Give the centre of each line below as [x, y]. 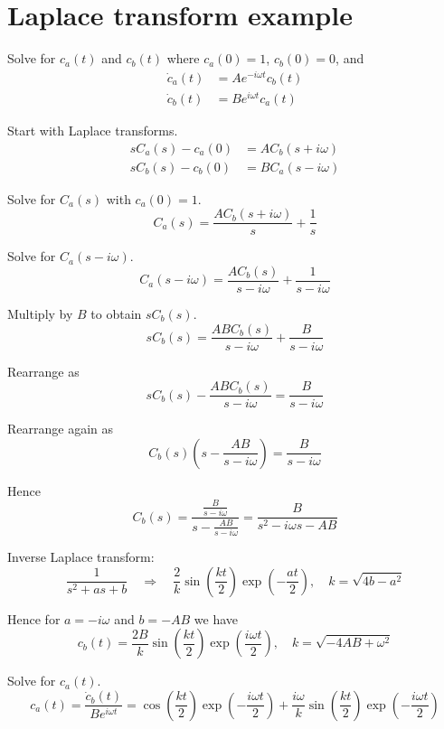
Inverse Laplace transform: [81, 556]
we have [216, 618]
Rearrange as [43, 371]
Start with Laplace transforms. [93, 130]
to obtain [116, 313]
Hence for [34, 618]
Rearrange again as [61, 429]
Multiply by [40, 313]
